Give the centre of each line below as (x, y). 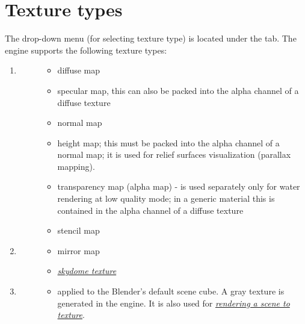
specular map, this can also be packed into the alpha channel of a (178, 90)
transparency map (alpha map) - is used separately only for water (179, 186)
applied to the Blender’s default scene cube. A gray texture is (171, 291)
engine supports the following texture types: (86, 50)
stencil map (79, 230)
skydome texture (87, 271)
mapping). (76, 166)
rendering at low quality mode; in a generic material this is (166, 198)
